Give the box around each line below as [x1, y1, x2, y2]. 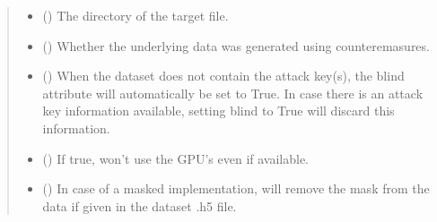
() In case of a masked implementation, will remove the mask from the [42, 179, 430, 198]
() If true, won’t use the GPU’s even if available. [42, 149, 310, 167]
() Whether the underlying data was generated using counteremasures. [42, 36, 430, 55]
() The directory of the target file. [42, 6, 229, 24]
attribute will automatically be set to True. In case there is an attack [42, 83, 424, 102]
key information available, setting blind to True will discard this [42, 101, 395, 120]
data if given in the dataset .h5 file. [42, 196, 237, 215]
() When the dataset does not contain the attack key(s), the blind [42, 66, 405, 85]
